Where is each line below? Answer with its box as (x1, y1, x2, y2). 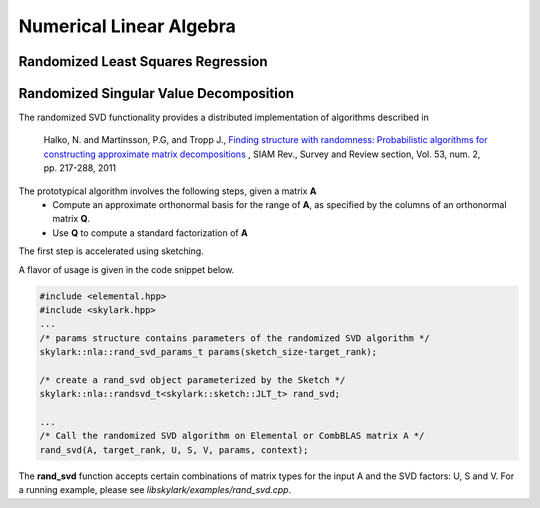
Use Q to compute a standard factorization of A (52, 226, 249, 239)
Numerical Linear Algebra (18, 15, 237, 37)
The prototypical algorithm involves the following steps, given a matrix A (18, 185, 317, 197)
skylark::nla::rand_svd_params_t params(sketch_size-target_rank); (39, 346, 378, 358)
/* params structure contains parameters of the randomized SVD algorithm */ (39, 332, 430, 344)
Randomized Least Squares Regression (18, 53, 269, 70)
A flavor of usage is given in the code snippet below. (18, 263, 235, 275)
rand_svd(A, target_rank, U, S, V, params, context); (39, 444, 309, 455)
